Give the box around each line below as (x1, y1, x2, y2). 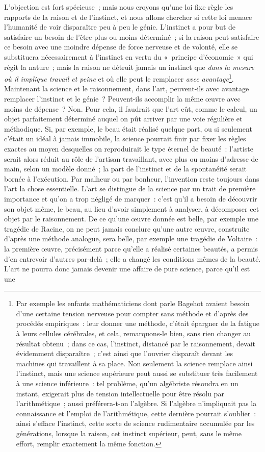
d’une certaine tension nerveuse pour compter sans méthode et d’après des (16, 308, 249, 318)
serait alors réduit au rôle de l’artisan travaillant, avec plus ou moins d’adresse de (4, 153, 258, 164)
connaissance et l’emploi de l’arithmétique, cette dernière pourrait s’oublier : (16, 408, 256, 418)
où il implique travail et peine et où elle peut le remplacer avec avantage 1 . (4, 72, 234, 84)
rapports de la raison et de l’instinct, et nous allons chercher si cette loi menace (4, 11, 252, 22)
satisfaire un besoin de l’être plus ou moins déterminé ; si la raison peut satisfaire (4, 31, 259, 42)
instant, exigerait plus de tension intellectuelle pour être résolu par (16, 388, 224, 398)
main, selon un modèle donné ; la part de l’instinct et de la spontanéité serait (4, 163, 247, 174)
